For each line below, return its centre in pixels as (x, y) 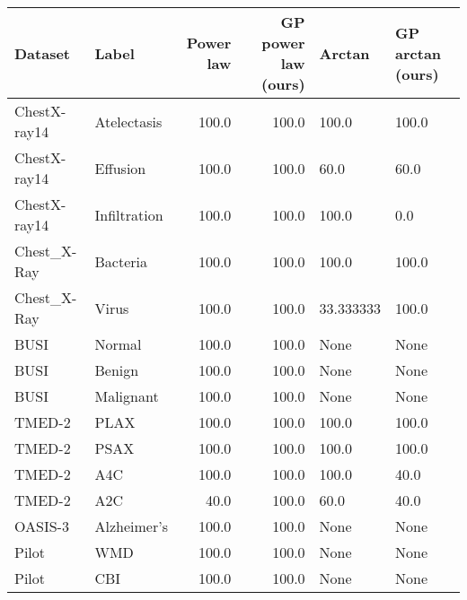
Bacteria (121, 261)
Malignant (127, 396)
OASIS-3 (42, 526)
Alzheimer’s (131, 526)
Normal (118, 344)
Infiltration (129, 214)
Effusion (120, 168)
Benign (117, 370)
